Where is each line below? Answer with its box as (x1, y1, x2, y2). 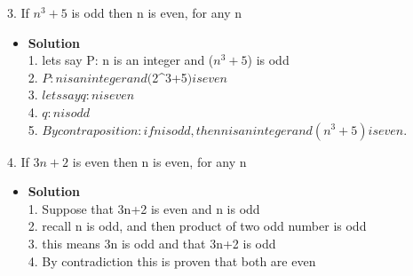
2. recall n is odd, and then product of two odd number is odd (28, 217, 367, 235)
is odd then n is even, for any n (71, 4, 242, 21)
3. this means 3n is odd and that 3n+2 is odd (28, 233, 276, 252)
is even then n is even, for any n (72, 152, 247, 170)
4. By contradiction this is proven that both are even (28, 251, 316, 270)
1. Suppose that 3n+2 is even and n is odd (28, 199, 260, 217)
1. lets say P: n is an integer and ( (28, 51, 214, 69)
